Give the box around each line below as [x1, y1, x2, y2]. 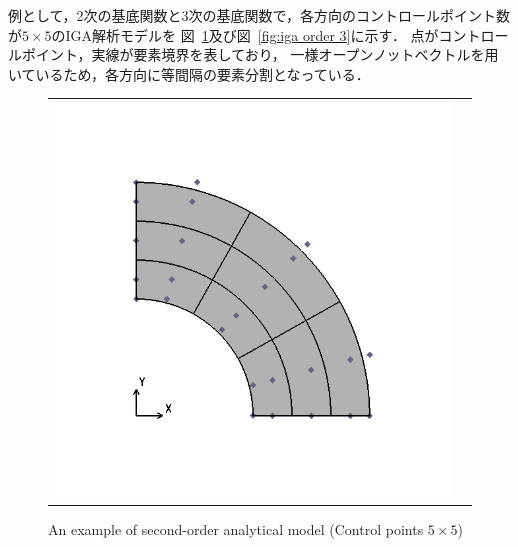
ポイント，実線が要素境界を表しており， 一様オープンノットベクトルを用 [21, 44, 499, 65]
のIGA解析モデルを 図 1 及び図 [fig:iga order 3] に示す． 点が [51, 24, 439, 45]
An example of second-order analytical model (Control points [48, 519, 424, 540]
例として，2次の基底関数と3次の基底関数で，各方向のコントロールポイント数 [8, 5, 511, 25]
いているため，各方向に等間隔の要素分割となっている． [8, 63, 370, 84]
